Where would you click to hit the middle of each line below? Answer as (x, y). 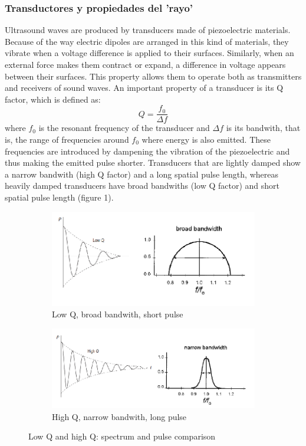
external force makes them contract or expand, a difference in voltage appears (145, 64)
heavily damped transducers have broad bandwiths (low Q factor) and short (142, 186)
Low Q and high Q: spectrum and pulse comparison (122, 436)
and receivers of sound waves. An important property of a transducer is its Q (144, 88)
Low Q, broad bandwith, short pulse (118, 314)
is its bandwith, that (263, 128)
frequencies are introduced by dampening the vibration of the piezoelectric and (147, 151)
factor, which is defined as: (53, 99)
